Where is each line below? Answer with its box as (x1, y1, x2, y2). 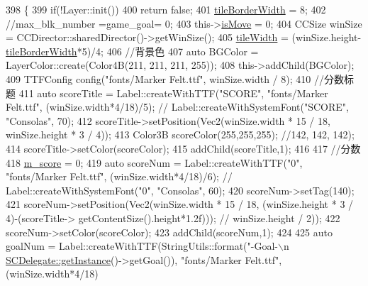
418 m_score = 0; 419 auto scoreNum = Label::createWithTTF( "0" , (6, 155, 303, 170)
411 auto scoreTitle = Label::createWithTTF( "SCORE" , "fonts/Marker (18, 85, 328, 100)
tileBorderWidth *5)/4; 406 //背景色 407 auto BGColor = (6, 43, 259, 58)
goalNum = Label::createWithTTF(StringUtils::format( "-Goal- (6, 238, 278, 253)
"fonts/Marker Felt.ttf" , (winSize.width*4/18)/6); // (6, 169, 233, 184)
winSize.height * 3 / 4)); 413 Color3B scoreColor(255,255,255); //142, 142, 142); (6, 127, 355, 142)
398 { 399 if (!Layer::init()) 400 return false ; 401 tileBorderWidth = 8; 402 (6, 2, 326, 16)
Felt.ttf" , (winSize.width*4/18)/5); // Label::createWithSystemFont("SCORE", (6, 99, 349, 114)
